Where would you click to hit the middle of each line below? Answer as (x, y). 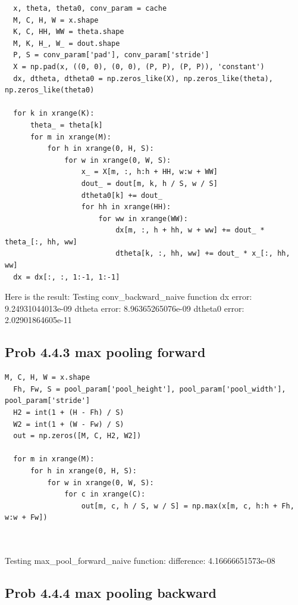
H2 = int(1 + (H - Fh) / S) (69, 413)
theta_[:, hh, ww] (41, 242)
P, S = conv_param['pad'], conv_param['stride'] (111, 55)
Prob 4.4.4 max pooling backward (111, 593)
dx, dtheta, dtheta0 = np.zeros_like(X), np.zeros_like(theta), (143, 78)
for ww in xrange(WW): (143, 218)
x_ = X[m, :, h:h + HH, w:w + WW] (149, 172)
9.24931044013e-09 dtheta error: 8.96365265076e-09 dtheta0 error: (125, 308)
